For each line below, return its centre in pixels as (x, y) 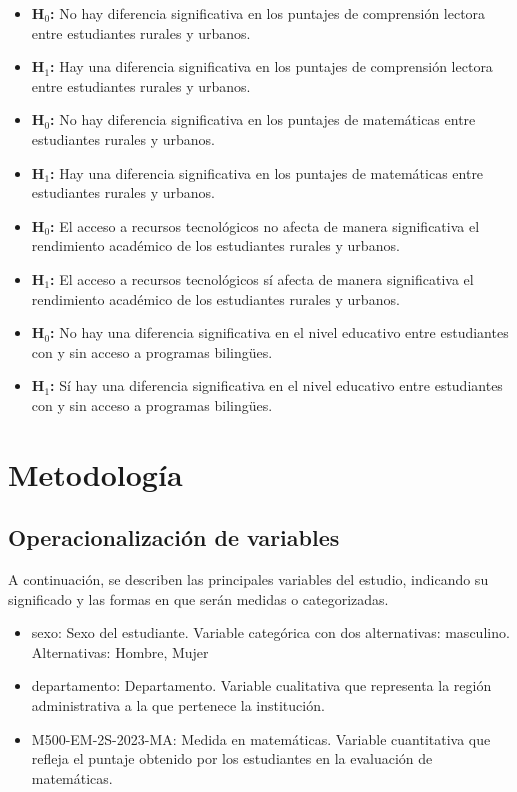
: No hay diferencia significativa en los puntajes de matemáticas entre (263, 119)
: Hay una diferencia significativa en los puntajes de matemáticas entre (267, 172)
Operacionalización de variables (174, 537)
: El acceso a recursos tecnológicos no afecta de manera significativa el (265, 225)
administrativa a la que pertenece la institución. (178, 705)
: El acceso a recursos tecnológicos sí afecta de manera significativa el (262, 278)
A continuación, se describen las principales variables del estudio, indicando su (248, 579)
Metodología (95, 473)
